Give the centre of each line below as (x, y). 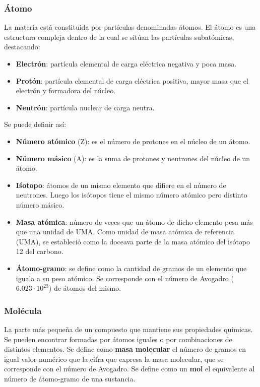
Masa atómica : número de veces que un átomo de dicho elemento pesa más (134, 221)
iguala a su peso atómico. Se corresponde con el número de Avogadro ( (125, 278)
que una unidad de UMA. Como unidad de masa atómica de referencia (125, 232)
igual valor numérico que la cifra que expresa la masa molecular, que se (114, 359)
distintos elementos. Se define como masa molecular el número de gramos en (125, 349)
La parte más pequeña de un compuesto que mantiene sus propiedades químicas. (128, 329)
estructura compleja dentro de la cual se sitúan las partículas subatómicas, (119, 37)
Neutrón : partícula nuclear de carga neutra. (85, 107)
